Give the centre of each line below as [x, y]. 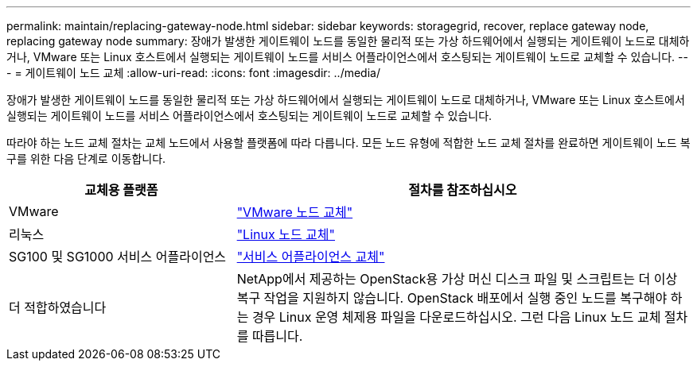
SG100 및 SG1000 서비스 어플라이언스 [118, 257]
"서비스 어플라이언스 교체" [311, 257]
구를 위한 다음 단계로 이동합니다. [86, 158]
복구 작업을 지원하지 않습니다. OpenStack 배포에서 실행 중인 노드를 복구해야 [452, 298]
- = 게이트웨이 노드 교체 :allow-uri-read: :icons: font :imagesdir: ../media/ [193, 73]
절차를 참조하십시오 [463, 190]
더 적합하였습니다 [58, 307]
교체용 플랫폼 [121, 190]
